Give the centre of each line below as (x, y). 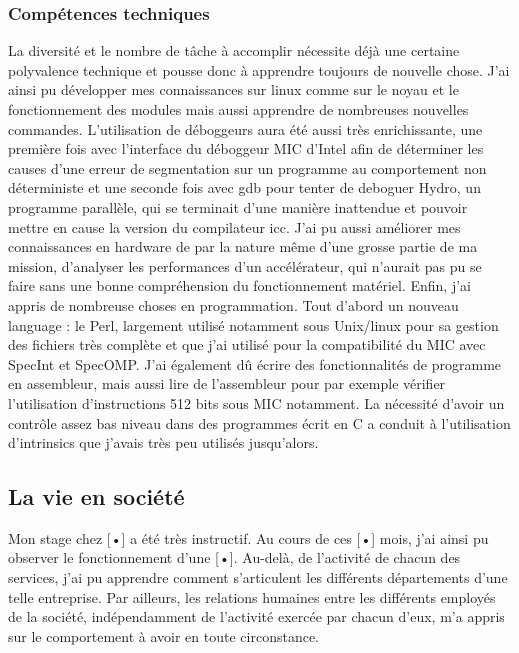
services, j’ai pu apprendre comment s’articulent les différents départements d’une (258, 577)
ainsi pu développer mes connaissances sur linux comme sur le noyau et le (233, 89)
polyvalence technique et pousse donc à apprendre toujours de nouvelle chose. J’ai (259, 69)
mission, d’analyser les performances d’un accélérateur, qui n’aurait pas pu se (245, 265)
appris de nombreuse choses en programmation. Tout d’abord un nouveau (233, 304)
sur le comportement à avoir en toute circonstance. (163, 635)
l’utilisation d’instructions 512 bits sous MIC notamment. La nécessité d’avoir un (256, 402)
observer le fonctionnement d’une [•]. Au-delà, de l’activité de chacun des (234, 557)
